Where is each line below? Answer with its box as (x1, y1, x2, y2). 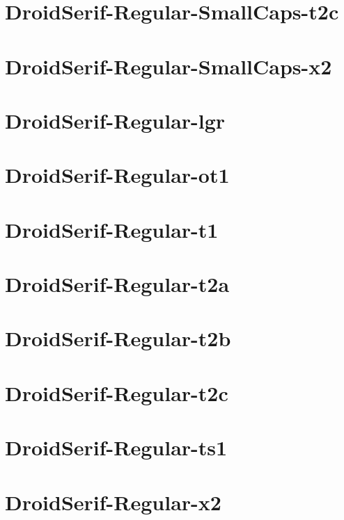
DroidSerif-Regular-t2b (5, 324, 231, 352)
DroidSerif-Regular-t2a (5, 270, 230, 298)
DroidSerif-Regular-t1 (5, 215, 219, 243)
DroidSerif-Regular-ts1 (5, 433, 228, 462)
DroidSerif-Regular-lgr (5, 106, 226, 134)
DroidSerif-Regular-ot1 (5, 161, 230, 189)
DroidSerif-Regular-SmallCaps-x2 (5, 51, 332, 80)
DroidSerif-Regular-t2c (5, 378, 228, 407)
